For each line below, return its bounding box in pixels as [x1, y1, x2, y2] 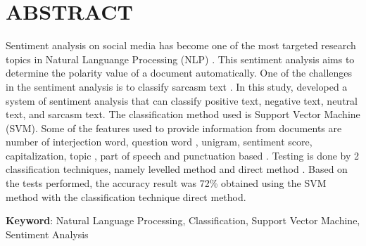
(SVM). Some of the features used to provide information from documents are [6, 120, 342, 135]
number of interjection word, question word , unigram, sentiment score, [6, 134, 313, 149]
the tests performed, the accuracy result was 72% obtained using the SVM [6, 176, 327, 190]
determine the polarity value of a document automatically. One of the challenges [6, 65, 353, 80]
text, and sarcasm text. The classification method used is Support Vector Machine [6, 107, 360, 122]
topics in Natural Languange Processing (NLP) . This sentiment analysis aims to [6, 51, 355, 66]
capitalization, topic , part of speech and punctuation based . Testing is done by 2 [6, 148, 360, 162]
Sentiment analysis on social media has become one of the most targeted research [6, 38, 356, 53]
